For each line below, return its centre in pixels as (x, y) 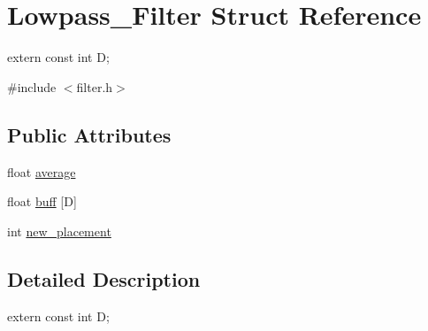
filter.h (95, 86)
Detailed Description (104, 278)
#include (32, 86)
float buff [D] (42, 201)
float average (42, 171)
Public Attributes (89, 134)
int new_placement (59, 231)
